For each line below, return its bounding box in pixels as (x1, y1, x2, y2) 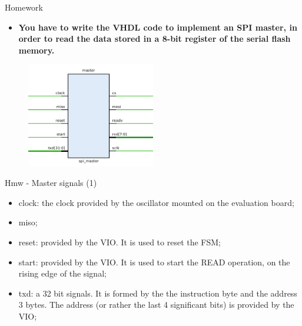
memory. (18, 44, 55, 56)
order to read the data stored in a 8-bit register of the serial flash (18, 32, 291, 45)
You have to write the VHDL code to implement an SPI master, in (18, 21, 297, 33)
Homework (5, 1, 43, 13)
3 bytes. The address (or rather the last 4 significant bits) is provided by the (18, 298, 294, 311)
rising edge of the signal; (18, 267, 107, 280)
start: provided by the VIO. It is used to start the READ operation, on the (18, 255, 290, 268)
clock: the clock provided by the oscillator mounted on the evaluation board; (18, 196, 294, 208)
